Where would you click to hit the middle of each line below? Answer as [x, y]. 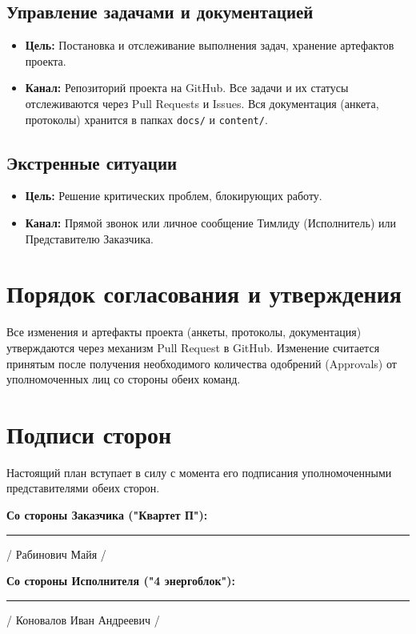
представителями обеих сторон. [83, 488]
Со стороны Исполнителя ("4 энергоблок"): [121, 581]
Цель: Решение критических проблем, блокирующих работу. [174, 196]
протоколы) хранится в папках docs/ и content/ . [146, 119]
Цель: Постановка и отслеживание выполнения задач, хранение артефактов [210, 45]
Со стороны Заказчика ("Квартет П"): [107, 515]
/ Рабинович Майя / [56, 554]
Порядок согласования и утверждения [204, 293]
